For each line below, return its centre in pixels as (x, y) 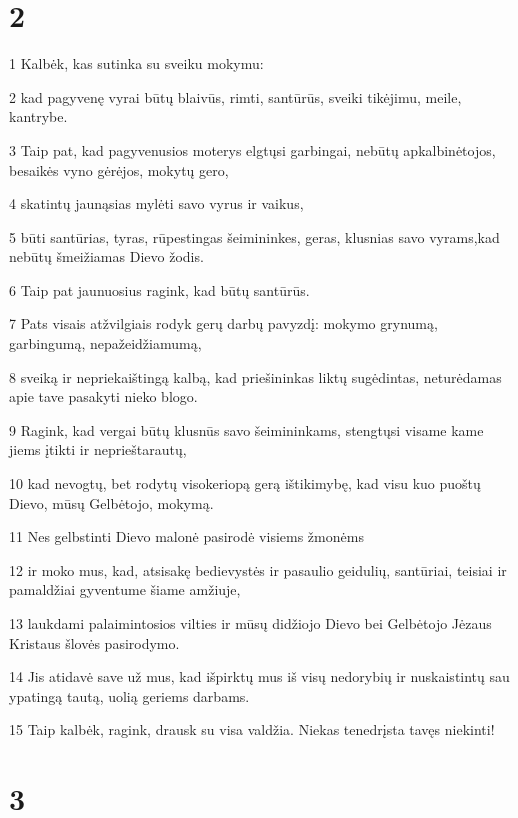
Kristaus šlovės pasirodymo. (94, 642)
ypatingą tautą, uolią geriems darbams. (129, 695)
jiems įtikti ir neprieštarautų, (98, 449)
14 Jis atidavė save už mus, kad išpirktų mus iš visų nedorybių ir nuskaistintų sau (259, 676)
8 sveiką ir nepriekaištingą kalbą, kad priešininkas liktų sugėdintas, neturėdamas (255, 376)
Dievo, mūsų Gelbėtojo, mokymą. (111, 502)
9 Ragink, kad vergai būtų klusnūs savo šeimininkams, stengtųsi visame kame (246, 429)
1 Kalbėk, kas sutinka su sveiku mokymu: (136, 63)
